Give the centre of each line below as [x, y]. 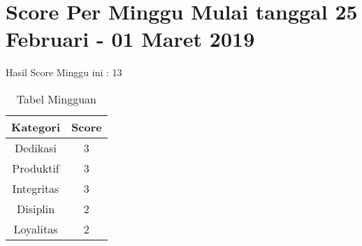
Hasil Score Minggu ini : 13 [64, 72]
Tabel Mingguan [56, 99]
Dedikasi [36, 147]
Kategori [36, 126]
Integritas [36, 188]
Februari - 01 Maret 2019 [130, 39]
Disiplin [36, 208]
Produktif [36, 168]
